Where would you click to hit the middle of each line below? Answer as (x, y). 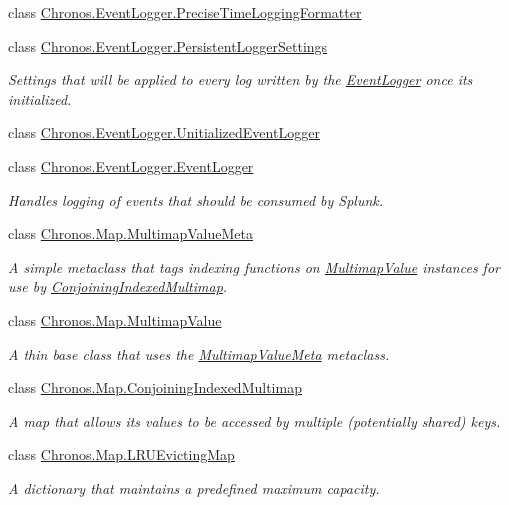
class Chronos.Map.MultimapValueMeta (130, 233)
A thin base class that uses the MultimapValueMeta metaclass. (199, 353)
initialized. (40, 98)
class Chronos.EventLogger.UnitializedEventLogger (164, 132)
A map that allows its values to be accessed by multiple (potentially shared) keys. (254, 420)
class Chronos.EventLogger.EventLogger (131, 165)
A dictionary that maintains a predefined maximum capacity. (194, 487)
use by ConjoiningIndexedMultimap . (118, 286)
